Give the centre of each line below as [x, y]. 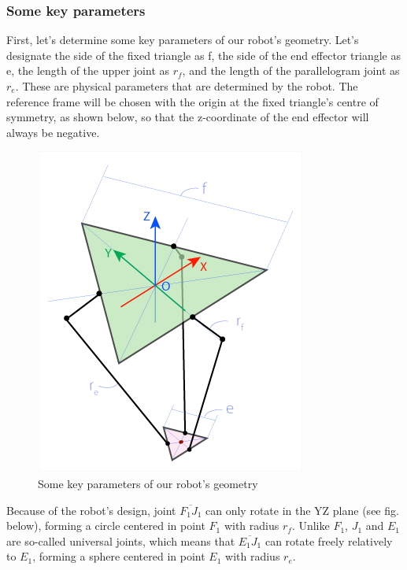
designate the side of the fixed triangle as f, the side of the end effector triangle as [203, 55]
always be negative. [53, 132]
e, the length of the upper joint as [88, 70]
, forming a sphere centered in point [119, 556]
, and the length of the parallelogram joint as [291, 70]
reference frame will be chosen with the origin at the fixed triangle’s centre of [192, 101]
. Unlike [311, 526]
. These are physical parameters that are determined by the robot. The [187, 86]
